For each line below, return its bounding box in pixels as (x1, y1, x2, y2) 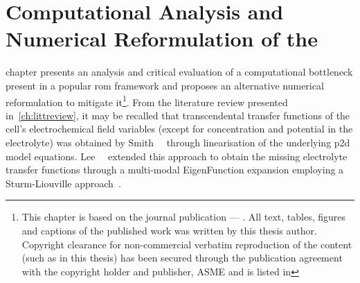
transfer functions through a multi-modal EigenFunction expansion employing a (6, 162, 344, 177)
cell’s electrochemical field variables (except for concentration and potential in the (6, 121, 353, 136)
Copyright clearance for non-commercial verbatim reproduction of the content (21, 237, 352, 251)
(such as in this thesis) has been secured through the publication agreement (21, 250, 343, 265)
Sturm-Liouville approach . (6, 175, 121, 190)
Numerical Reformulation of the (6, 24, 318, 53)
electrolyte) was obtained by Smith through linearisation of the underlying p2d (6, 135, 350, 149)
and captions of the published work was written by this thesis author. (21, 223, 317, 237)
